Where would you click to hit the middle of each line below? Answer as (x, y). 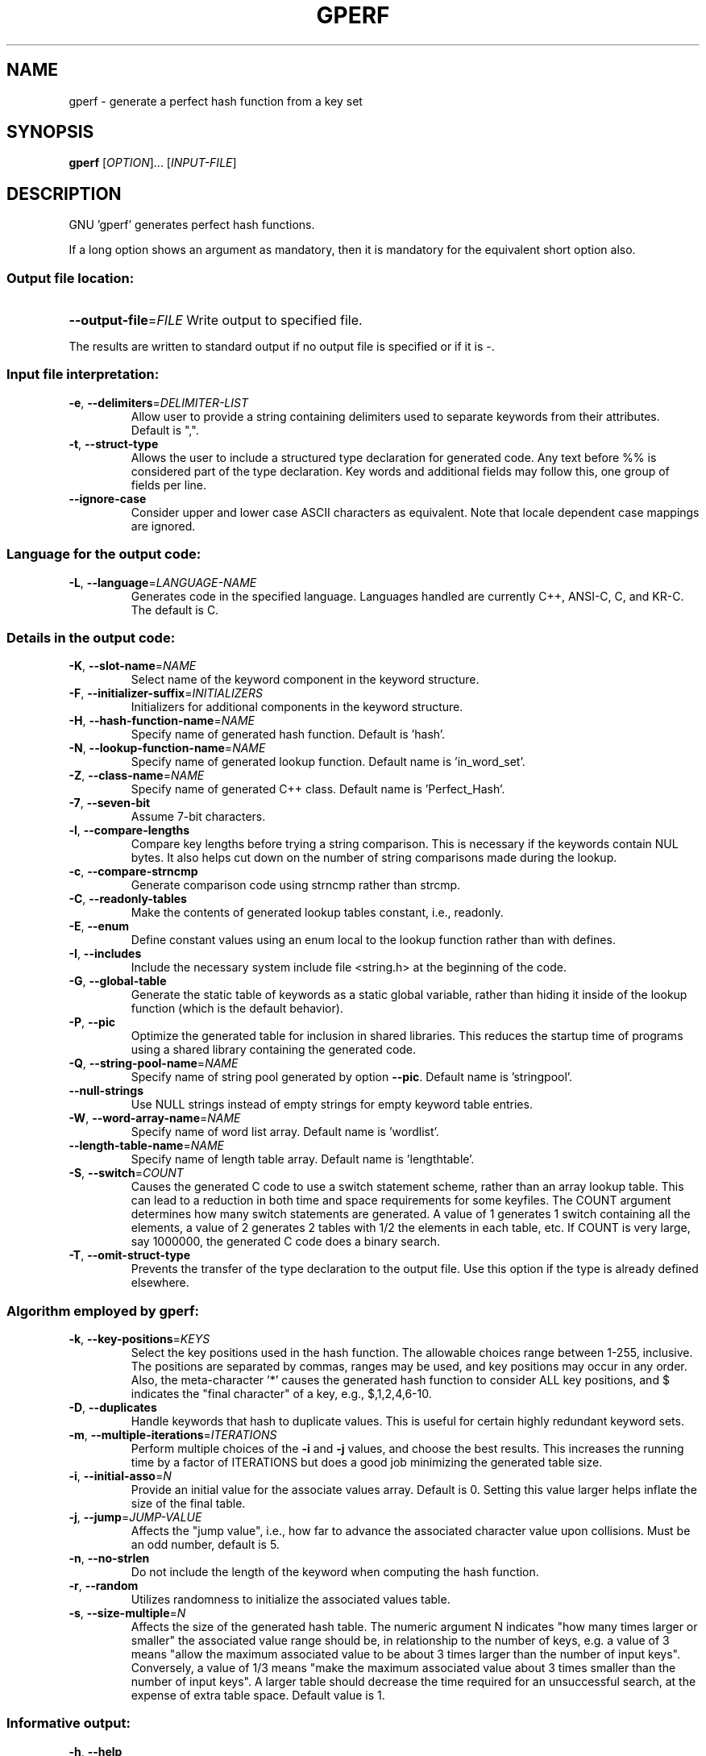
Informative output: (69, 1723)
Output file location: (71, 278)
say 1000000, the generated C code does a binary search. (286, 1242)
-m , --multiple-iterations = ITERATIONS (173, 1435)
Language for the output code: (104, 554)
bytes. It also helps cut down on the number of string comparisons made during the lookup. (374, 858)
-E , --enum (99, 926)
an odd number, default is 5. (205, 1545)
